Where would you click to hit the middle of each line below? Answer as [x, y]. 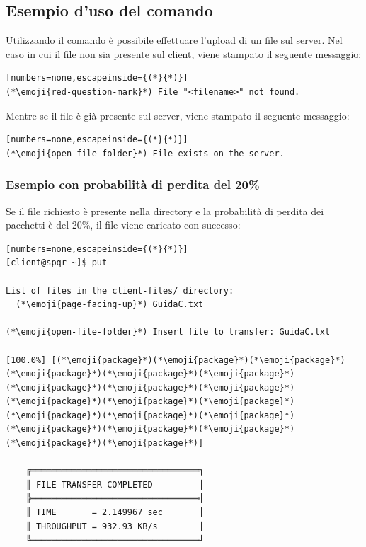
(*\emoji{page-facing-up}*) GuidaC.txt [110, 305]
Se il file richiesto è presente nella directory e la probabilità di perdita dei [165, 211]
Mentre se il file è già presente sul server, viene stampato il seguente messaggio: [178, 115]
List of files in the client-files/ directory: [120, 290]
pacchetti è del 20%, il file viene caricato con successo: [123, 225]
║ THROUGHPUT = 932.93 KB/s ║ [115, 526]
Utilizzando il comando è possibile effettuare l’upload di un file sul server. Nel [174, 40]
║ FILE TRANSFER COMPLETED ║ [115, 484]
